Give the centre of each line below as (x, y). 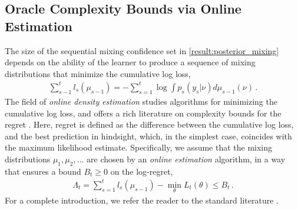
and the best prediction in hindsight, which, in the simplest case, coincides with (148, 136)
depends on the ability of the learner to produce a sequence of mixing (130, 62)
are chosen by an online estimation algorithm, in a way (186, 159)
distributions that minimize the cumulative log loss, (98, 73)
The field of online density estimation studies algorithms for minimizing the (141, 101)
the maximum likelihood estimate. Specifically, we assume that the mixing (139, 147)
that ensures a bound (43, 171)
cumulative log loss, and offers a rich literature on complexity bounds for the (143, 113)
